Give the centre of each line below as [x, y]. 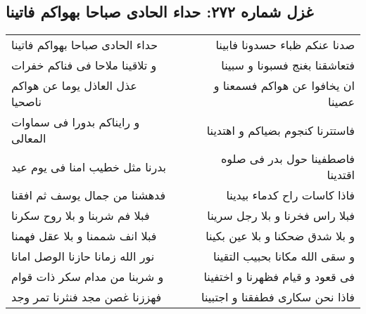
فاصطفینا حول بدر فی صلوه [288, 159]
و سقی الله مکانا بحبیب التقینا [284, 256]
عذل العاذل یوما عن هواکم [74, 86]
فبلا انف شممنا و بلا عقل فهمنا [84, 236]
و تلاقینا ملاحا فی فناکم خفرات [84, 65]
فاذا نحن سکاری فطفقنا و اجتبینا [278, 297]
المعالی [29, 138]
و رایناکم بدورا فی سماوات [76, 122]
